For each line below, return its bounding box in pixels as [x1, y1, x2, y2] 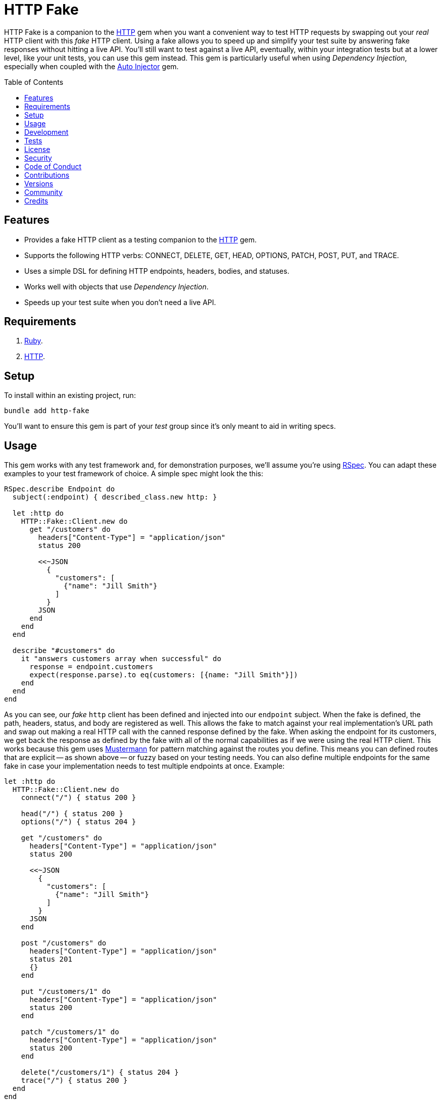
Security [24, 153, 52, 162]
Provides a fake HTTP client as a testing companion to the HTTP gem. [24, 235, 257, 244]
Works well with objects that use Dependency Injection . [24, 282, 209, 291]
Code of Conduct [24, 162, 82, 171]
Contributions [24, 170, 70, 179]
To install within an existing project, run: [4, 391, 136, 400]
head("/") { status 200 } [21, 810, 124, 818]
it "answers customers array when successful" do [21, 655, 221, 663]
